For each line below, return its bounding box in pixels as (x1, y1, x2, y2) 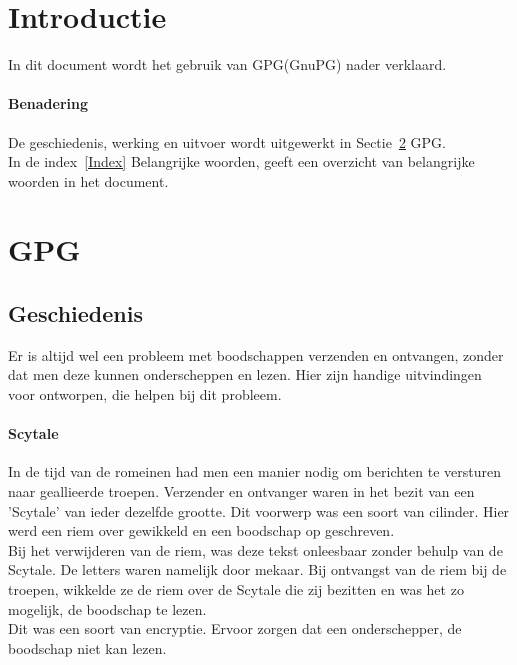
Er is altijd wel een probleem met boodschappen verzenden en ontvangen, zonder (8, 344, 504, 365)
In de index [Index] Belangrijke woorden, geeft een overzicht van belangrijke (8, 151, 475, 172)
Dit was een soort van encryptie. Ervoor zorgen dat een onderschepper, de (8, 618, 462, 639)
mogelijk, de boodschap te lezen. (8, 598, 207, 619)
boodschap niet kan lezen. (8, 637, 167, 658)
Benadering (8, 93, 89, 114)
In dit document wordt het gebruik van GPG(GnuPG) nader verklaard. (8, 54, 447, 75)
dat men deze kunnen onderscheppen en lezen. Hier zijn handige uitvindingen (8, 364, 482, 385)
